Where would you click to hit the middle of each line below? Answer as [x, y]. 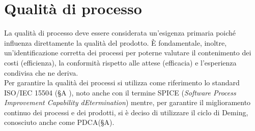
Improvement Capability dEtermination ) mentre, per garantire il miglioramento [127, 102]
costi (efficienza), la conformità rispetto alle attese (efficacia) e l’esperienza [120, 62]
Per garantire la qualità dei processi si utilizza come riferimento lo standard [122, 83]
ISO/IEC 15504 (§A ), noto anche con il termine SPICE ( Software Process [120, 92]
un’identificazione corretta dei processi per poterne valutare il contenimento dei [128, 53]
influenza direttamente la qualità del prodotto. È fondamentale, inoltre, [116, 42]
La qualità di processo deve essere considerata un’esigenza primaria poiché [120, 33]
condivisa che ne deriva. [41, 72]
